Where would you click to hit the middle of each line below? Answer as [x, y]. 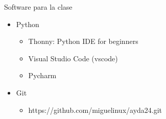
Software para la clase [38, 7]
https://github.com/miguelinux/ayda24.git [95, 110]
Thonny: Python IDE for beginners [83, 41]
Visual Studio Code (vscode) [73, 58]
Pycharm [42, 75]
